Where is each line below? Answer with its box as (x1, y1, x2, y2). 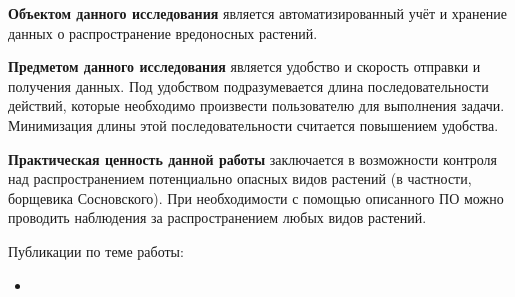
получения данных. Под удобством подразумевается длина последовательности (8, 75, 489, 96)
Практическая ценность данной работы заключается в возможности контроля (8, 148, 498, 169)
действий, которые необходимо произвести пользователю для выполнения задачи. (8, 95, 505, 116)
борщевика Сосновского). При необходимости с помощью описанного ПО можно (8, 187, 504, 208)
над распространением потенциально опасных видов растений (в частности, (8, 168, 472, 189)
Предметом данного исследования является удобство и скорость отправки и (8, 56, 481, 77)
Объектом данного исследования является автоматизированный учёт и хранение (8, 3, 507, 23)
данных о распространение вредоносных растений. (8, 22, 318, 43)
